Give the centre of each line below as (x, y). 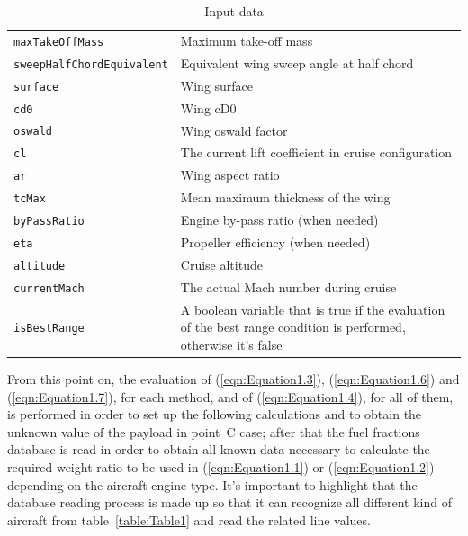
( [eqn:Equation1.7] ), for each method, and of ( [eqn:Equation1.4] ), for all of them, (230, 396)
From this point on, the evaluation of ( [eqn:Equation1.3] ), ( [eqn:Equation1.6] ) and (234, 379)
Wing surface (217, 85)
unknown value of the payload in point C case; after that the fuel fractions (214, 431)
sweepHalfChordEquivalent (91, 64)
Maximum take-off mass (247, 40)
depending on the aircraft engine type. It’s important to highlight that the (212, 484)
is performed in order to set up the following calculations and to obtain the (215, 414)
